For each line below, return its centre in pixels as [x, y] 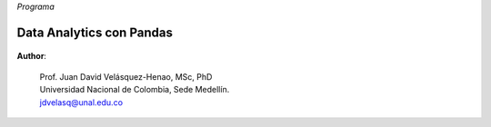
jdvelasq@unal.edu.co [81, 102]
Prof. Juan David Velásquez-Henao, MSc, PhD [126, 76]
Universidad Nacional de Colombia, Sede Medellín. [135, 90]
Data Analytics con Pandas [95, 32]
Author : [32, 56]
